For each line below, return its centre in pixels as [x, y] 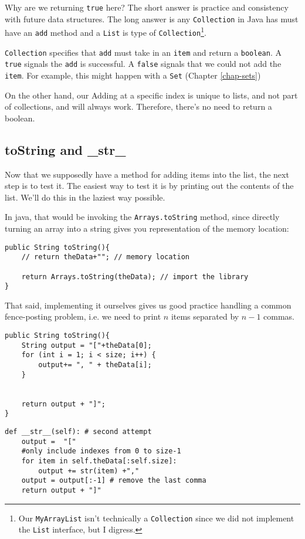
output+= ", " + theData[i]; [95, 365]
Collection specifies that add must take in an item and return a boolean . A [143, 52]
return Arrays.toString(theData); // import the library [135, 277]
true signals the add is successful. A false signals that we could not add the [143, 64]
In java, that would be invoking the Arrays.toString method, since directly [142, 217]
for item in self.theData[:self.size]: [99, 461]
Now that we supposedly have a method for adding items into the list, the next [147, 174]
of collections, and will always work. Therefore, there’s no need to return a [138, 106]
